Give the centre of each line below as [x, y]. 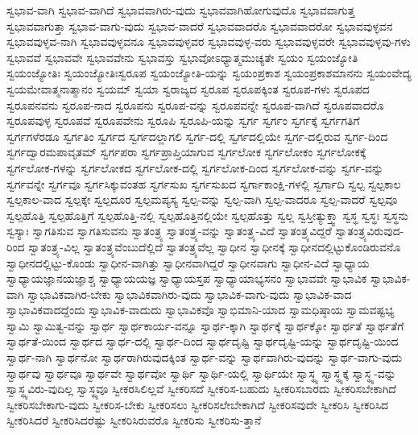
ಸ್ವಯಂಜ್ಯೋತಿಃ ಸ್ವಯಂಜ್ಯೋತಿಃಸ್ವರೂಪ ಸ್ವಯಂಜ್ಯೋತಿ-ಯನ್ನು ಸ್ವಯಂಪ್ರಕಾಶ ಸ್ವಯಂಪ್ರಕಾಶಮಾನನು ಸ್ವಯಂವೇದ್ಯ [209, 73]
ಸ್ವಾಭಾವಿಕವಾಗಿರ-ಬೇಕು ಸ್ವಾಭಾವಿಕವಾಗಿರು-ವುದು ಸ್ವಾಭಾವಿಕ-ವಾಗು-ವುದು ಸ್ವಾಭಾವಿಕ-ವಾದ [190, 294]
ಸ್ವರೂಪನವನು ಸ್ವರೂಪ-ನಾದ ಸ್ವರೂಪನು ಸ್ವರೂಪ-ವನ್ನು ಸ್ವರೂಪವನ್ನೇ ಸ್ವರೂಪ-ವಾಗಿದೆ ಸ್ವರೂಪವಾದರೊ [195, 104]
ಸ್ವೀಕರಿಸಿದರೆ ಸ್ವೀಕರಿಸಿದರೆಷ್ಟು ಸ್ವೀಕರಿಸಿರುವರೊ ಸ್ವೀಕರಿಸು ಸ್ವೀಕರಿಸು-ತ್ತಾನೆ [134, 420]
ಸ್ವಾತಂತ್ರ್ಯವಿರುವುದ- [370, 231]
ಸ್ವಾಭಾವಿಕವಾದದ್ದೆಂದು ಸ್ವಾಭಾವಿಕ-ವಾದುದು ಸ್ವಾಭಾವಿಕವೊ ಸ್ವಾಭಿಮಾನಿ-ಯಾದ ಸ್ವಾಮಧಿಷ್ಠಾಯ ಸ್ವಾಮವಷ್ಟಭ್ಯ [201, 310]
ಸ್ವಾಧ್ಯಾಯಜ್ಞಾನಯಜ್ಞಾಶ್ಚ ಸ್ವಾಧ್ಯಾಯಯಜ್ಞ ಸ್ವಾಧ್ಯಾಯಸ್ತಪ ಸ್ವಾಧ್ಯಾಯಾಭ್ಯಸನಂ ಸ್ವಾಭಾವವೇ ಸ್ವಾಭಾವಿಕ [187, 278]
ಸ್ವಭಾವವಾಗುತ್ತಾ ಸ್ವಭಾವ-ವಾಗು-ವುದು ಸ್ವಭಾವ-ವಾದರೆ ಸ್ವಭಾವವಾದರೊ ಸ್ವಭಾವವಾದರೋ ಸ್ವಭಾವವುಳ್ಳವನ [200, 25]
